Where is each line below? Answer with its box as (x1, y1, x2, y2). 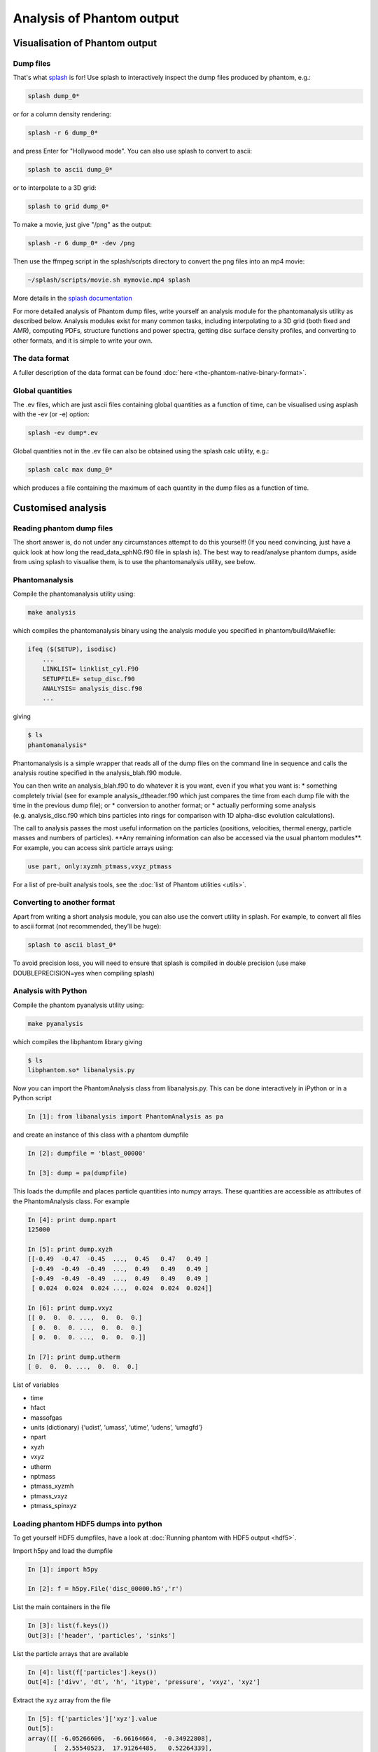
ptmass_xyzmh (30, 1482, 74, 1491)
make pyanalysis (27, 1020, 84, 1027)
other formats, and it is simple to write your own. (13, 336, 153, 345)
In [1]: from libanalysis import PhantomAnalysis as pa (27, 1113, 224, 1121)
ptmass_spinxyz (30, 1502, 77, 1510)
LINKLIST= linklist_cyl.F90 (42, 665, 139, 673)
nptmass (30, 1472, 56, 1480)
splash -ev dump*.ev (27, 429, 98, 437)
